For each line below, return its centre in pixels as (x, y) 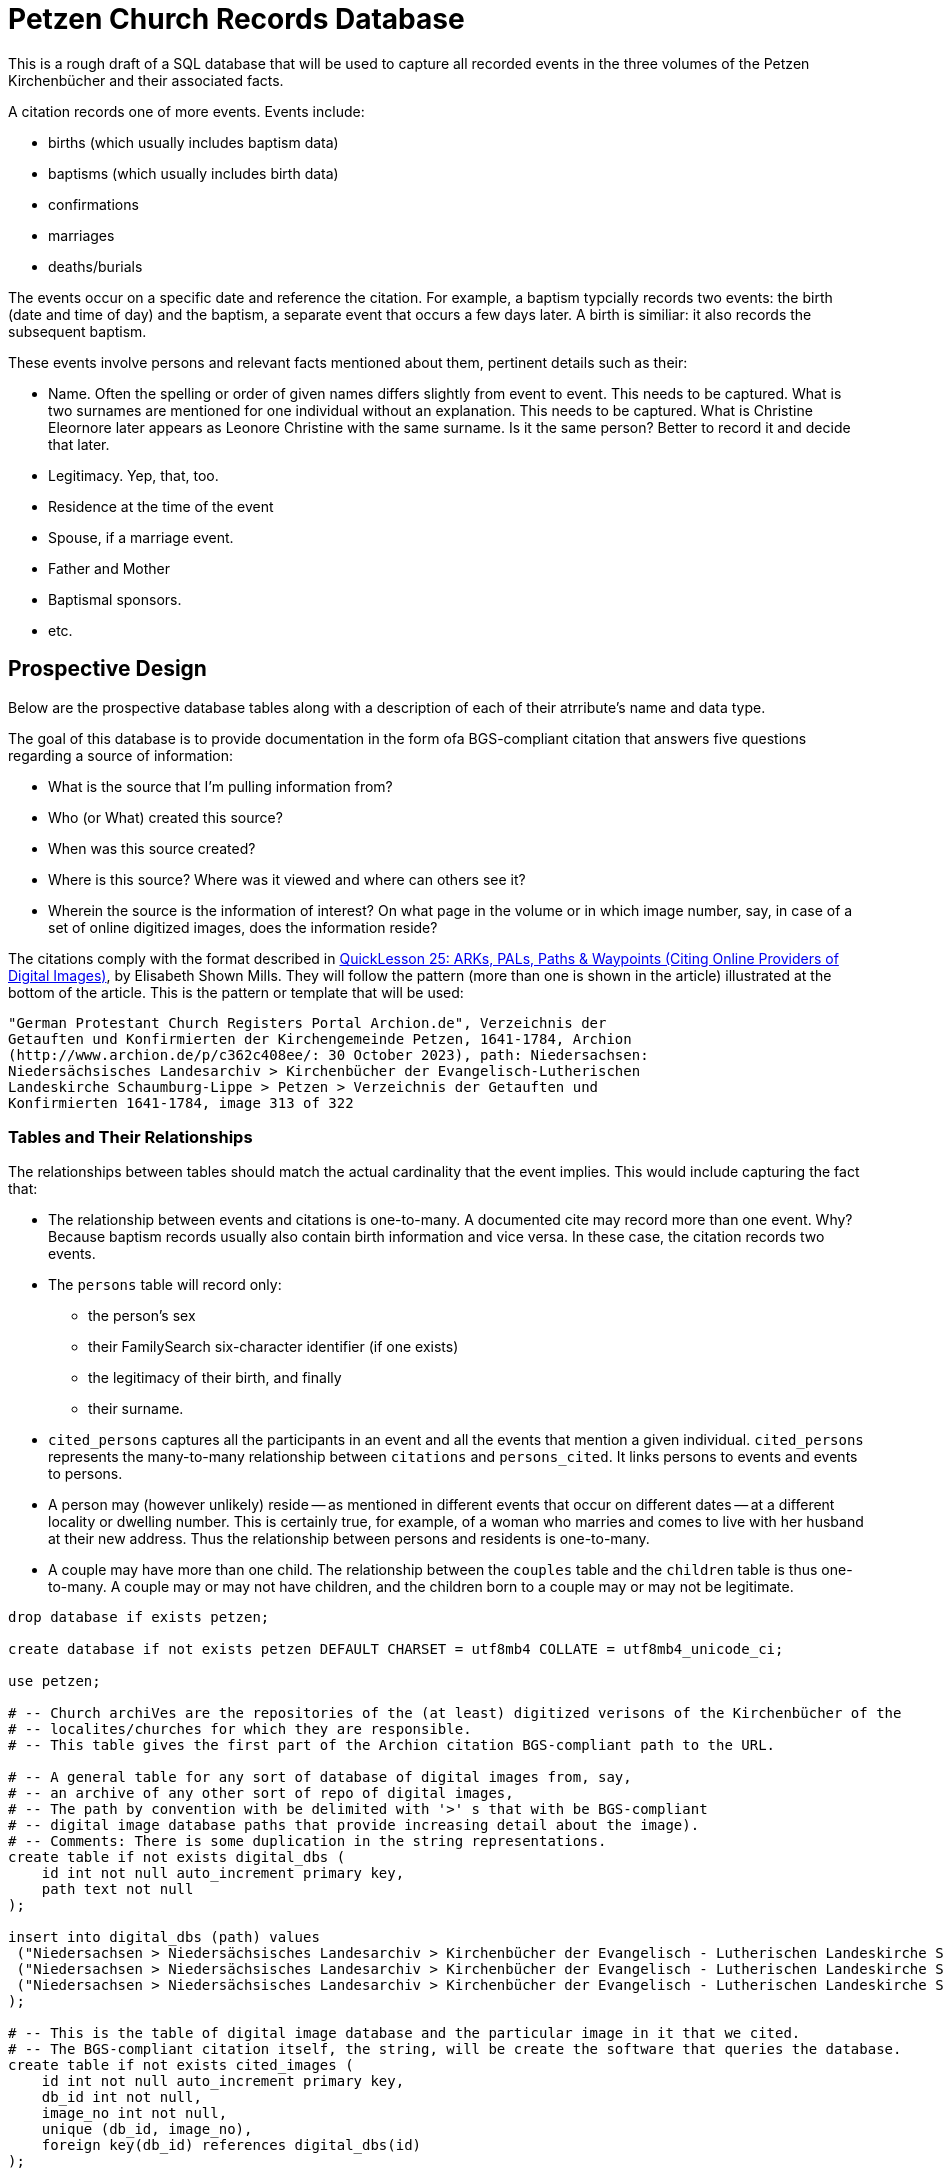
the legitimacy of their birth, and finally (215, 1378)
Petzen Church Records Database (236, 19)
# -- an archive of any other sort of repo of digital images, (261, 1793)
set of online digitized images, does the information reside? (243, 927)
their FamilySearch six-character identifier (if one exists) (273, 1347)
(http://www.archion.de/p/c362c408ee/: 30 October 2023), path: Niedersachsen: (328, 1054)
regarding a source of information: (121, 755)
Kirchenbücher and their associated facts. (146, 80)
